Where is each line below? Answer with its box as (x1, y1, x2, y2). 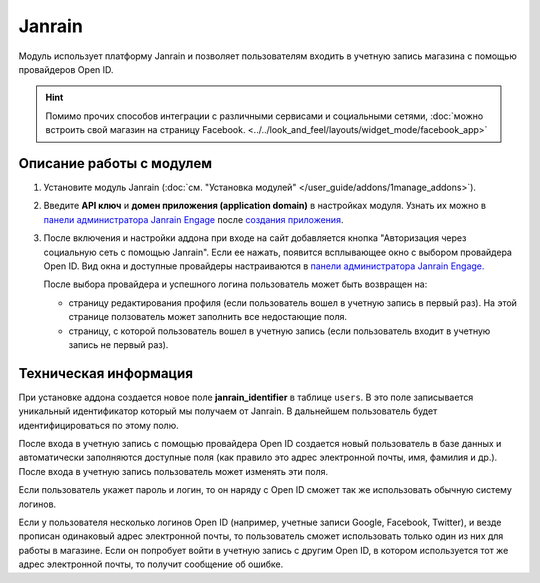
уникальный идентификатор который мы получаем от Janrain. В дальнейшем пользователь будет (18, 405, 438, 417)
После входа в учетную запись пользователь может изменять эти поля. (18, 465, 329, 477)
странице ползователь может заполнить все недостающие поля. (68, 311, 348, 323)
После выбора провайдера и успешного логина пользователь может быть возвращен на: (43, 278, 428, 290)
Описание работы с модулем (18, 155, 212, 172)
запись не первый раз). (68, 338, 169, 350)
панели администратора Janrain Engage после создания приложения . (43, 213, 344, 225)
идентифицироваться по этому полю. (18, 419, 179, 431)
